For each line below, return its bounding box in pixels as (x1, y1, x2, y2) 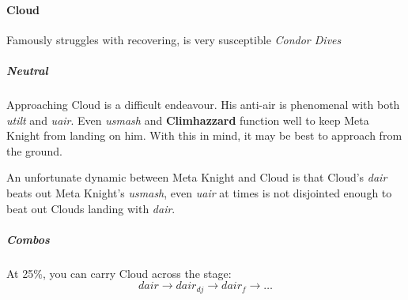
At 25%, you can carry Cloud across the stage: (6, 264, 232, 281)
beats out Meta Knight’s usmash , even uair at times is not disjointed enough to (6, 184, 392, 201)
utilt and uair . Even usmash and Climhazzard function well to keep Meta (6, 111, 369, 128)
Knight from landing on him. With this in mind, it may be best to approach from (6, 127, 402, 144)
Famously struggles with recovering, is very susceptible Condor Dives (6, 31, 342, 47)
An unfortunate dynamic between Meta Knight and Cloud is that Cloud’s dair (6, 169, 387, 186)
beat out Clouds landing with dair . (6, 200, 176, 216)
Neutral (6, 62, 48, 78)
